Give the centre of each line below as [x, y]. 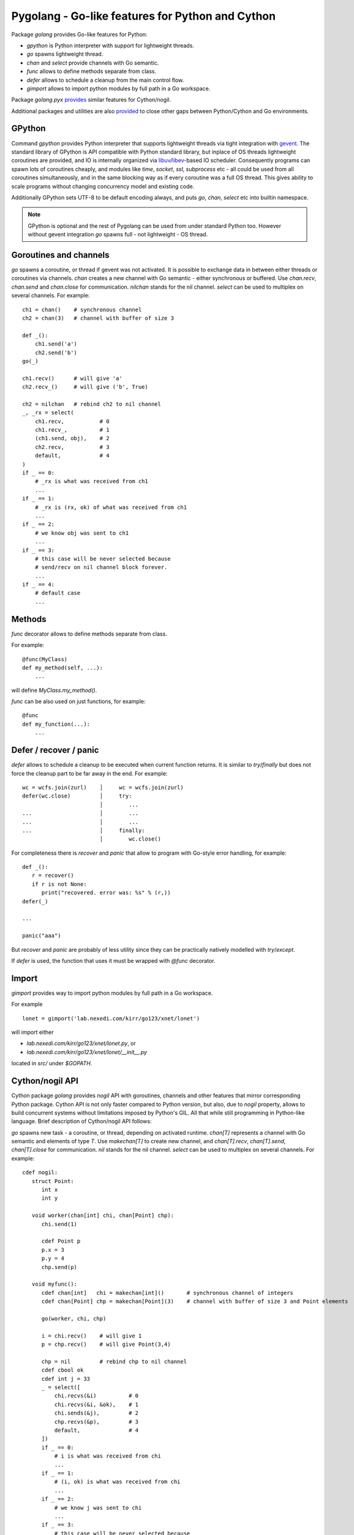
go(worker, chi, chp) [74, 1318]
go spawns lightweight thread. [65, 54]
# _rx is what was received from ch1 [91, 481]
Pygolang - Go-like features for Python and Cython [143, 16]
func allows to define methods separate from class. [92, 71]
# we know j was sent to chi [98, 1508]
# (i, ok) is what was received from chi [117, 1482]
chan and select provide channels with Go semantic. [93, 63]
